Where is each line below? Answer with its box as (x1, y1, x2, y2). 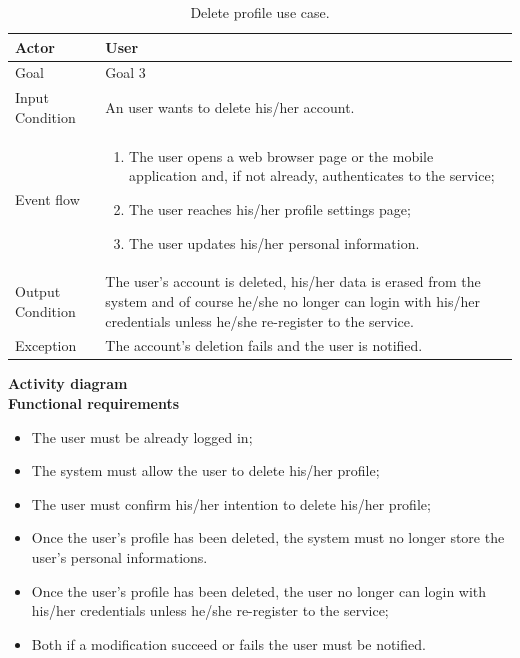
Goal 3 (105, 62, 146, 83)
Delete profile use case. (190, 2, 330, 22)
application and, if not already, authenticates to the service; (129, 165, 495, 186)
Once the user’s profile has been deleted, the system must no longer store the (31, 527, 505, 548)
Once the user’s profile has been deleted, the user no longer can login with (31, 580, 487, 601)
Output (15, 281, 61, 302)
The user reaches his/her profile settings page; (129, 198, 411, 219)
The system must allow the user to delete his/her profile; (31, 460, 380, 481)
